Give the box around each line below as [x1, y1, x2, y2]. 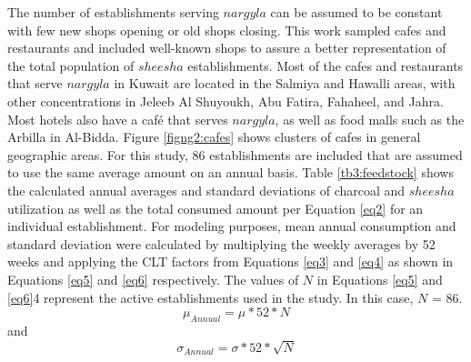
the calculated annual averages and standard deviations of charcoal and [7, 180, 406, 199]
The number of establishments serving [7, 3, 219, 21]
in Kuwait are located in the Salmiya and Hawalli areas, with [114, 74, 456, 93]
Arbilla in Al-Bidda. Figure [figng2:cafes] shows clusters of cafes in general [7, 127, 421, 146]
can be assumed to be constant [270, 3, 443, 21]
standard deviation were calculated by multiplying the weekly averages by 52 [7, 234, 436, 253]
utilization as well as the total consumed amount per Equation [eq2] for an [7, 198, 424, 217]
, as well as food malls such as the [275, 109, 465, 128]
